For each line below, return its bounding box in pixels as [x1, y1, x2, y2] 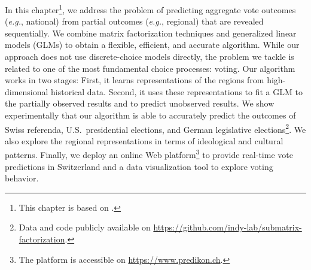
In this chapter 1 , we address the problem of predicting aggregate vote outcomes [5, 2, 296, 16]
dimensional [5, 85, 48, 98]
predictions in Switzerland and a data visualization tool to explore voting [5, 160, 273, 172]
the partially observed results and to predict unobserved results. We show [5, 97, 275, 110]
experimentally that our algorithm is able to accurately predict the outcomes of [5, 109, 296, 121]
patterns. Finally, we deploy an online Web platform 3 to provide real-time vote [5, 147, 293, 161]
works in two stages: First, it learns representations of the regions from [5, 74, 264, 86]
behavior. [5, 172, 39, 184]
